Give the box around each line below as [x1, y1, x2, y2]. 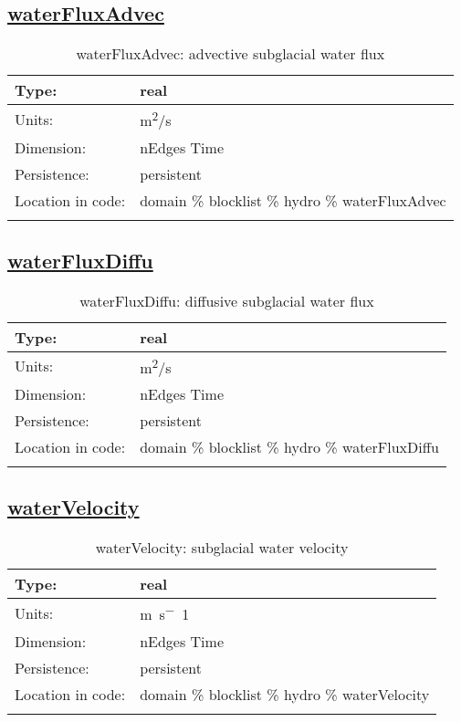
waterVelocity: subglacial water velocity [95, 537, 349, 559]
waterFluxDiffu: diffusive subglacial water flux [79, 289, 374, 311]
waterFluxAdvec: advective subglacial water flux [76, 43, 385, 65]
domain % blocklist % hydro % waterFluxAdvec [140, 189, 446, 211]
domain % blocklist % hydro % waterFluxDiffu [140, 436, 439, 458]
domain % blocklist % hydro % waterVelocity [140, 683, 430, 705]
